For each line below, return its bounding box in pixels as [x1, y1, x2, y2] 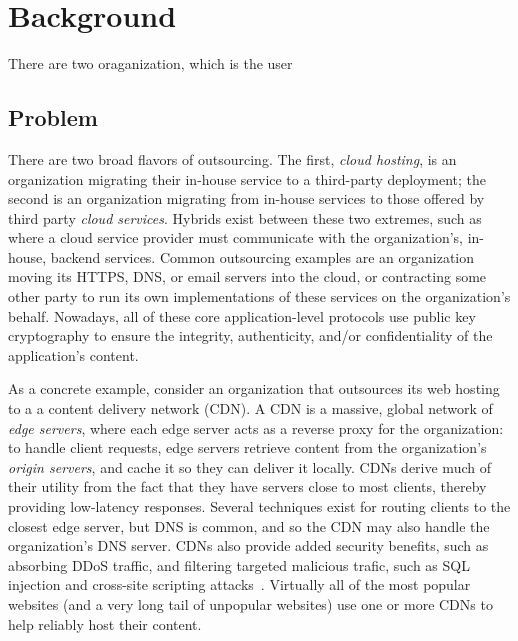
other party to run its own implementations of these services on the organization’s [8, 286, 511, 307]
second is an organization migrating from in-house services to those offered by [8, 188, 485, 209]
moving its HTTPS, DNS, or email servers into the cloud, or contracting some [8, 266, 487, 287]
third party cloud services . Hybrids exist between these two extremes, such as [8, 207, 482, 228]
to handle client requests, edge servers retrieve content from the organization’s [8, 437, 487, 458]
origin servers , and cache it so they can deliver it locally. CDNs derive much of [8, 456, 491, 477]
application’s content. [8, 344, 139, 365]
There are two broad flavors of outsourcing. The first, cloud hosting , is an [8, 148, 457, 169]
